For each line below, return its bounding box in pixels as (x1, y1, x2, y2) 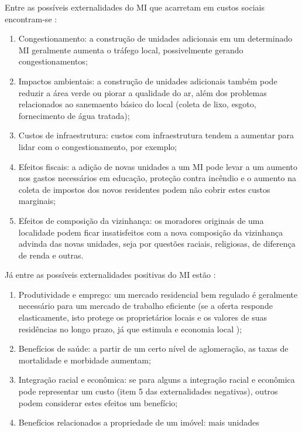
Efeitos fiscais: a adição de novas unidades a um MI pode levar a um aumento (18, 160, 298, 172)
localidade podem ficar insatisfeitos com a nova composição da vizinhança (18, 226, 283, 238)
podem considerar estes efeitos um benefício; (18, 396, 178, 409)
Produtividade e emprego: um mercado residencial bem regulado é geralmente (18, 288, 298, 300)
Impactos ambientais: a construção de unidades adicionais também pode (18, 74, 277, 87)
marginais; (18, 195, 56, 207)
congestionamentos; (18, 55, 88, 67)
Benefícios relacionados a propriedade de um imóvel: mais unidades (18, 416, 259, 428)
